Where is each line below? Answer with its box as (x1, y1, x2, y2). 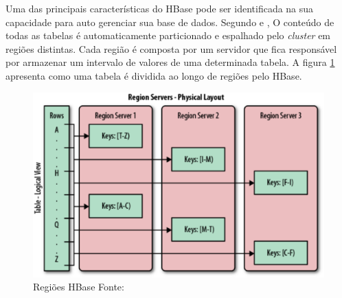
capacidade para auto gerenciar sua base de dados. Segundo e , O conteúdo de (5, 14, 334, 29)
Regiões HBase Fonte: (33, 279, 124, 294)
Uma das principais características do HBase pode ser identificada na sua (5, 1, 314, 15)
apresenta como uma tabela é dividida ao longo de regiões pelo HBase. (5, 68, 302, 82)
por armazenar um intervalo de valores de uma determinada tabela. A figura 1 (5, 55, 335, 69)
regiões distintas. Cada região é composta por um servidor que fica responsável (5, 41, 337, 56)
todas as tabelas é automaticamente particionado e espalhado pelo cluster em (5, 28, 331, 43)
